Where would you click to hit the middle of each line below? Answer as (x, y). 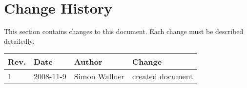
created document (163, 76)
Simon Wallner (99, 76)
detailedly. (19, 41)
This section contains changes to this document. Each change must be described (124, 31)
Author (88, 62)
